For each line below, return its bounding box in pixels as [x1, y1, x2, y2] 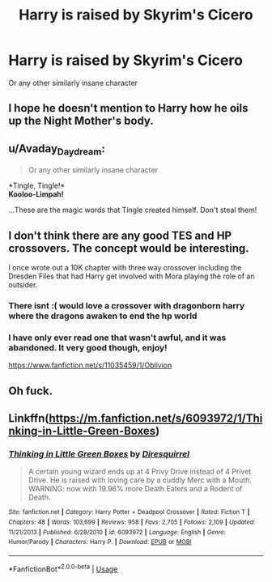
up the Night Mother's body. [8, 114, 154, 128]
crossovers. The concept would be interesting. [8, 241, 249, 255]
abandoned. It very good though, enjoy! [8, 342, 168, 353]
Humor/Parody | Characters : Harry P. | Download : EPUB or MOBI [8, 538, 192, 546]
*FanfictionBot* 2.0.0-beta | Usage [8, 563, 118, 574]
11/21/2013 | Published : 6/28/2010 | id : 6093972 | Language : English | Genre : [8, 528, 227, 536]
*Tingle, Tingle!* [8, 181, 66, 191]
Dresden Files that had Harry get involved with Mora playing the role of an [8, 271, 255, 281]
